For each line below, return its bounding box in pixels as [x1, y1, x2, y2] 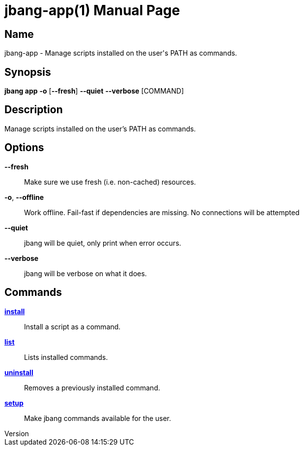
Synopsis [4, 65, 51, 78]
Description [4, 103, 63, 116]
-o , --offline [4, 193, 44, 201]
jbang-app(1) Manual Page [4, 2, 180, 19]
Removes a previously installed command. [24, 383, 160, 392]
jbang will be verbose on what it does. [24, 269, 147, 278]
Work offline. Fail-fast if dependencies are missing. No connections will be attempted [24, 208, 300, 217]
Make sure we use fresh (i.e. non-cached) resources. [24, 177, 196, 186]
